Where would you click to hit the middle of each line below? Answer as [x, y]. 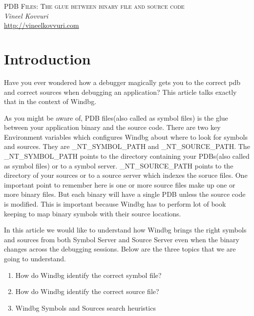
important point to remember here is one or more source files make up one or [120, 184]
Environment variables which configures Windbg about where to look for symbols [126, 137]
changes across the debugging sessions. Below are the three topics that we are [120, 249]
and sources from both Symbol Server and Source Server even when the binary [122, 239]
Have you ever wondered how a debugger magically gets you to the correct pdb [122, 82]
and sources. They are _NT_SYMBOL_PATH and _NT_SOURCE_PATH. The [127, 146]
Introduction [47, 58]
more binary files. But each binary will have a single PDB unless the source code [125, 194]
